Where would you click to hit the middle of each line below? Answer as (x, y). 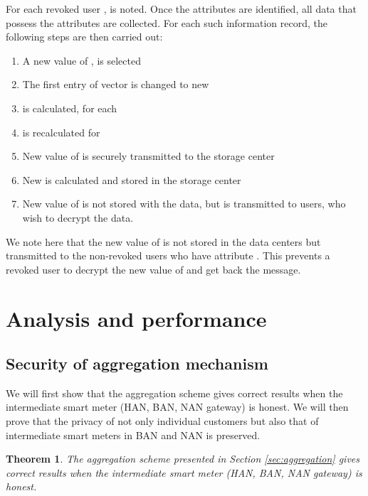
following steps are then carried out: (84, 37)
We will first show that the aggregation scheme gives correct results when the (174, 393)
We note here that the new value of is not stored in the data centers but (163, 241)
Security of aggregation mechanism (137, 363)
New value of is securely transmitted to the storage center (148, 156)
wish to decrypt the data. (78, 217)
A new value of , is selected (82, 60)
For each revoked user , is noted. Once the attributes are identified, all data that (181, 9)
